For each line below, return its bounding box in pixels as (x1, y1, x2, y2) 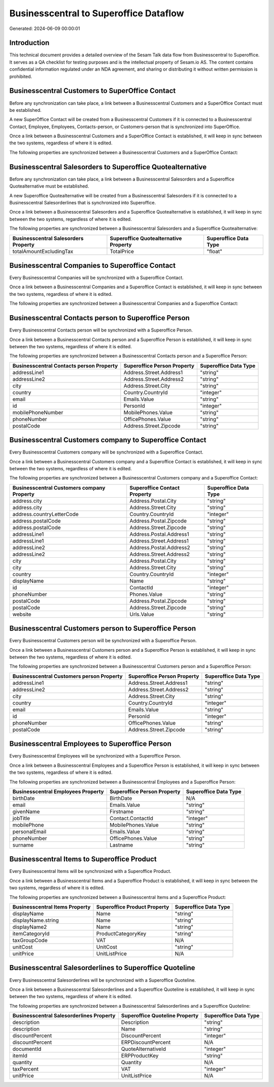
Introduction (9, 39, 50, 47)
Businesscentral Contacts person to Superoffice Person (9, 314, 190, 322)
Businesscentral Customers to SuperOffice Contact (9, 86, 176, 95)
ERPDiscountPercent (121, 1039, 171, 1046)
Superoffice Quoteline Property (121, 1012, 199, 1019)
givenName (12, 808, 40, 815)
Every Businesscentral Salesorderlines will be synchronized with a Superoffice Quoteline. (9, 977, 196, 983)
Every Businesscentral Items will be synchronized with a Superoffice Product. (9, 868, 172, 874)
